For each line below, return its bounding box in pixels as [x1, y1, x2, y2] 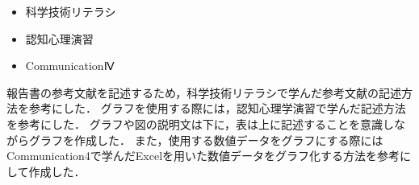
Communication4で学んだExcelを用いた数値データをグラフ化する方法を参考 [6, 147, 400, 164]
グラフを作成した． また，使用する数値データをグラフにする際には [28, 131, 383, 148]
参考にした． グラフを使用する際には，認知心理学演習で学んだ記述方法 [28, 100, 406, 117]
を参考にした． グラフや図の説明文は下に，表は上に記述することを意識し [6, 115, 394, 132]
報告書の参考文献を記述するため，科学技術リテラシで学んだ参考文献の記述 [6, 84, 402, 101]
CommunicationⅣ [25, 57, 115, 74]
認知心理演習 [25, 30, 94, 47]
